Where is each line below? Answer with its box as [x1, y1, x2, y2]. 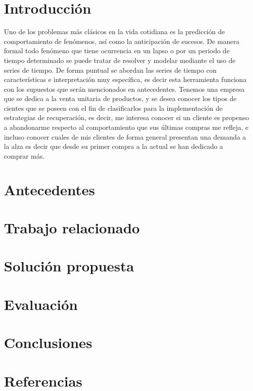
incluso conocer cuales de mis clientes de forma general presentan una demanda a [4, 131, 246, 142]
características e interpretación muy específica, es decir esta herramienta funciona [4, 74, 247, 84]
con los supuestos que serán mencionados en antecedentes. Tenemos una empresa [4, 83, 245, 94]
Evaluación [4, 294, 78, 314]
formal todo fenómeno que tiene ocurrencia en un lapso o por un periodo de [4, 45, 230, 56]
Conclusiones [4, 332, 92, 352]
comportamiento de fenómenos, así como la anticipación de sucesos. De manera [4, 36, 239, 46]
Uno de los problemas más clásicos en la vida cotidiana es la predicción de [4, 26, 225, 37]
